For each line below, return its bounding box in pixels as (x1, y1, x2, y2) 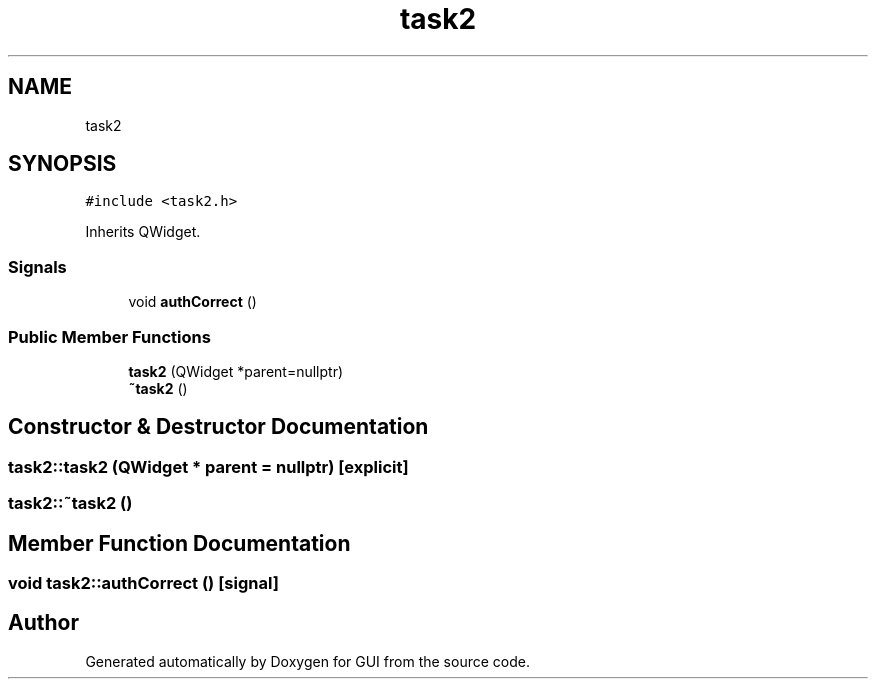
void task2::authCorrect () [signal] (8, 573, 279, 593)
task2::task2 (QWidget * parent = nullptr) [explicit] (8, 456, 409, 477)
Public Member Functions (8, 326, 211, 347)
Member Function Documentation (8, 530, 351, 556)
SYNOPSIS (8, 151, 117, 177)
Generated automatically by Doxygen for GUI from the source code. (85, 652, 530, 670)
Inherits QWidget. (85, 223, 201, 241)
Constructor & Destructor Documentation (8, 414, 429, 440)
